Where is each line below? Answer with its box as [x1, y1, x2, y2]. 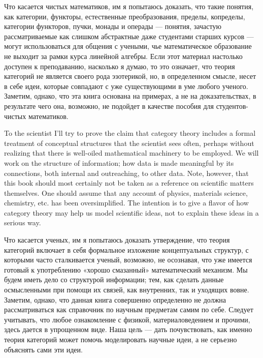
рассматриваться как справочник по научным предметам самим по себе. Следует [4, 304, 253, 315]
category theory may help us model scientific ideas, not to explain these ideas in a [4, 207, 259, 218]
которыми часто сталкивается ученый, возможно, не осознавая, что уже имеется [4, 254, 252, 265]
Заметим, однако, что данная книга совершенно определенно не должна [4, 294, 226, 305]
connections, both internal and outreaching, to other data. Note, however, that [4, 167, 249, 178]
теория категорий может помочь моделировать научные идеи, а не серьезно [4, 334, 237, 344]
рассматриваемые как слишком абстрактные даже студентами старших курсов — [4, 31, 254, 41]
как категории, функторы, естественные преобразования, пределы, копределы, [4, 11, 245, 21]
